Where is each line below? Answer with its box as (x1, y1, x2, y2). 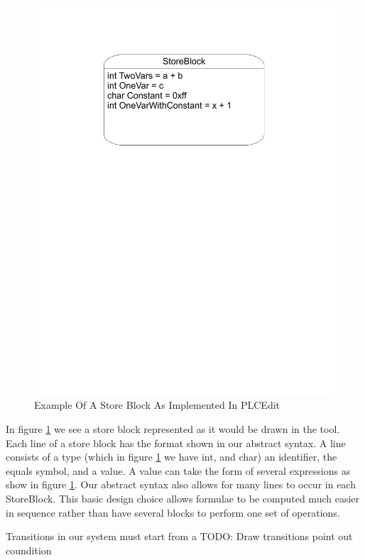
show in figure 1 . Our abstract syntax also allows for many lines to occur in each (6, 477, 356, 492)
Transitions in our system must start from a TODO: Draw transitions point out (6, 529, 353, 544)
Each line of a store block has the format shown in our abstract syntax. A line (6, 435, 346, 450)
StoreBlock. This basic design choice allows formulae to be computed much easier (6, 491, 360, 506)
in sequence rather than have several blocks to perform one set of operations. (6, 505, 340, 520)
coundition (6, 542, 52, 557)
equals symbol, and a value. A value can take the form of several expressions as (6, 463, 351, 478)
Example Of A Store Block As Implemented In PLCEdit (34, 397, 280, 412)
